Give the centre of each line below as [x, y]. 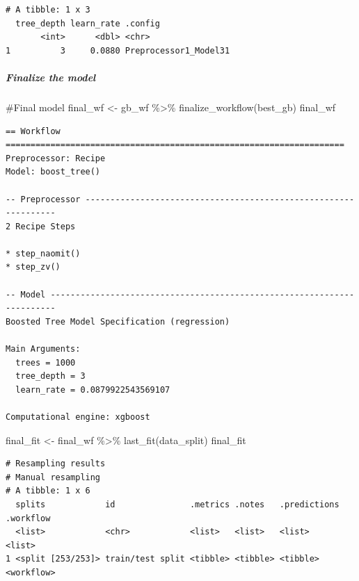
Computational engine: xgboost [78, 417]
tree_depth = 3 [50, 376]
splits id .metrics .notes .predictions [177, 504]
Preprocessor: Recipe [56, 158]
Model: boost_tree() [53, 172]
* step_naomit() [43, 253]
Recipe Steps [46, 226]
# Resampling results [56, 464]
